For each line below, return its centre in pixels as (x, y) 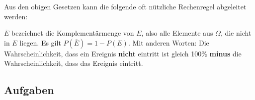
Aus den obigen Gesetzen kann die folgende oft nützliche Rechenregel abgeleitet (125, 6)
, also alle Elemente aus (177, 33)
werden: (16, 16)
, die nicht (236, 33)
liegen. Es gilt (40, 42)
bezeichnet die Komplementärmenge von (73, 33)
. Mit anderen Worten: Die (169, 42)
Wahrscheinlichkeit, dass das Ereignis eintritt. (74, 63)
